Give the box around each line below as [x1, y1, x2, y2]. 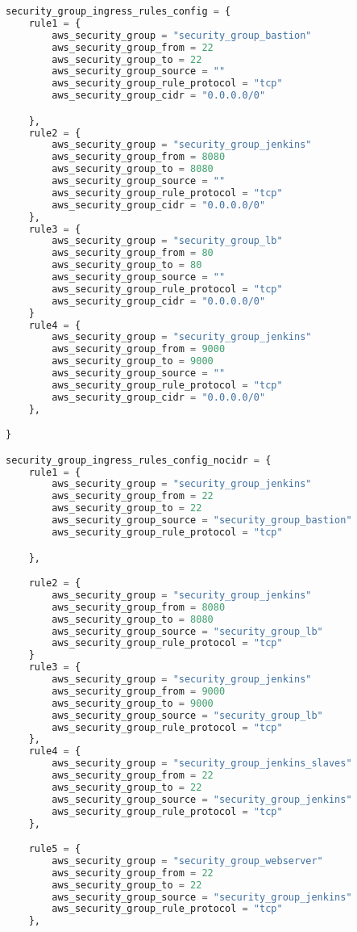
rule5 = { [28, 843, 81, 855]
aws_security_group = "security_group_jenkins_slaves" [52, 758, 352, 770]
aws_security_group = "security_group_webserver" [52, 854, 323, 867]
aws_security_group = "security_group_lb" [52, 235, 283, 247]
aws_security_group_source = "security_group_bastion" [52, 514, 352, 527]
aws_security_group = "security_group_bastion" [52, 29, 312, 41]
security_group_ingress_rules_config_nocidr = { [6, 454, 272, 466]
